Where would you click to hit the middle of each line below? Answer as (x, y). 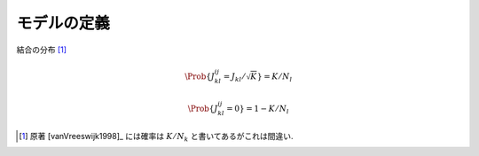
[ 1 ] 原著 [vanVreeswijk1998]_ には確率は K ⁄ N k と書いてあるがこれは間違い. (156, 137)
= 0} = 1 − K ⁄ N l (258, 109)
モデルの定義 (63, 23)
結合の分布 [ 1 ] (41, 50)
